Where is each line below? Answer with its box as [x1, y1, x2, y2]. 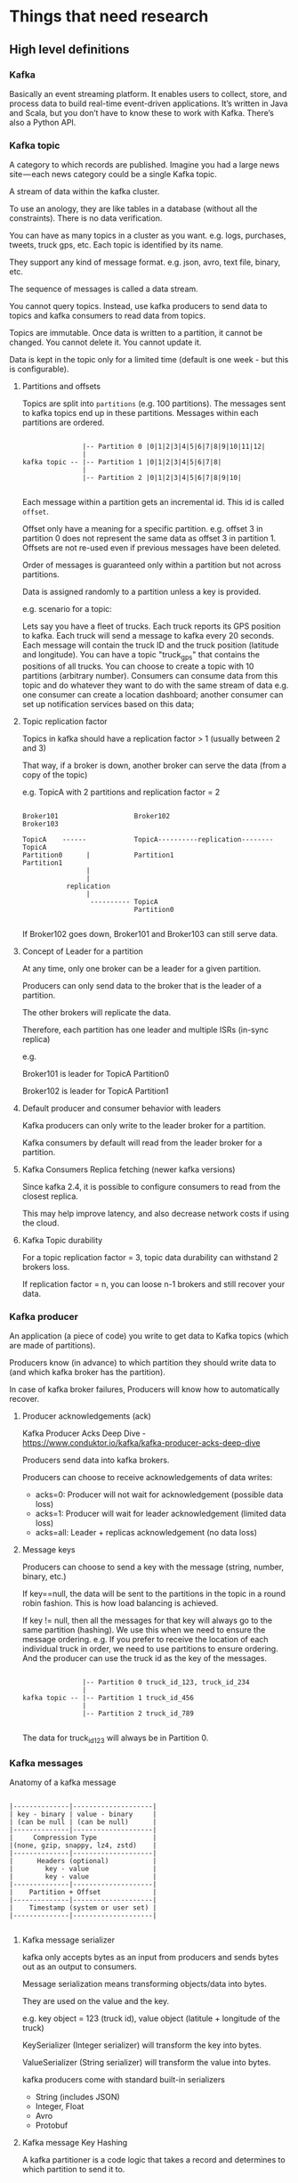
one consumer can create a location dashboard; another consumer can [21, 688, 284, 700]
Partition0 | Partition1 [21, 851, 174, 859]
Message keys [21, 1544, 76, 1555]
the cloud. [21, 1218, 60, 1228]
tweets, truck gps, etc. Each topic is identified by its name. [9, 240, 224, 250]
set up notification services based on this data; [21, 698, 195, 709]
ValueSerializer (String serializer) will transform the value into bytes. [21, 2057, 271, 2068]
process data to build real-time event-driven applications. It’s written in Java [9, 98, 288, 109]
